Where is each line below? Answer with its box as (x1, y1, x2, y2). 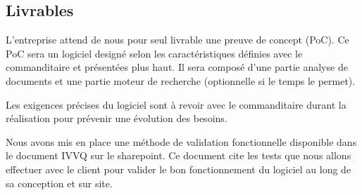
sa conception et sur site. (6, 175, 113, 190)
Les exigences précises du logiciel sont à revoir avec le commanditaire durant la (6, 97, 347, 112)
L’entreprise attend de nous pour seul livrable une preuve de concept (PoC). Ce (6, 32, 349, 47)
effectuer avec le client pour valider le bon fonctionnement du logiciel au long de (6, 161, 351, 176)
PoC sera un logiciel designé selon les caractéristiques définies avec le (6, 46, 303, 60)
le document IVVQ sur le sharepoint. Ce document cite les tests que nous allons (6, 148, 351, 163)
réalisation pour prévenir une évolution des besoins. (6, 111, 227, 126)
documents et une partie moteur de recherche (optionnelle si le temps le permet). (6, 73, 356, 88)
